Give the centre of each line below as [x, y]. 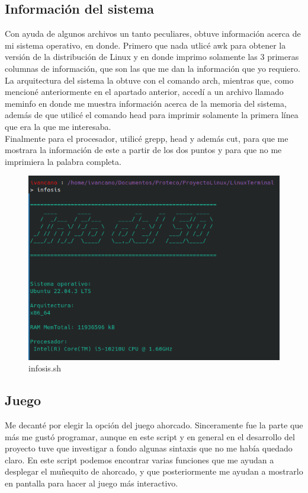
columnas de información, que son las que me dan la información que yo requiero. [153, 68]
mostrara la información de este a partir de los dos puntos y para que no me [143, 150]
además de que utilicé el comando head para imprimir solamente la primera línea [152, 115]
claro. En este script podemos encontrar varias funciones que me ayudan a [139, 459]
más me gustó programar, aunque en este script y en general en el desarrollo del [150, 436]
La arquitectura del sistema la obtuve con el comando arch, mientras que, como [149, 80]
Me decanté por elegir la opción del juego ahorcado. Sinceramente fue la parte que [154, 425]
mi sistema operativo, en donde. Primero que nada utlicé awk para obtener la [145, 45]
